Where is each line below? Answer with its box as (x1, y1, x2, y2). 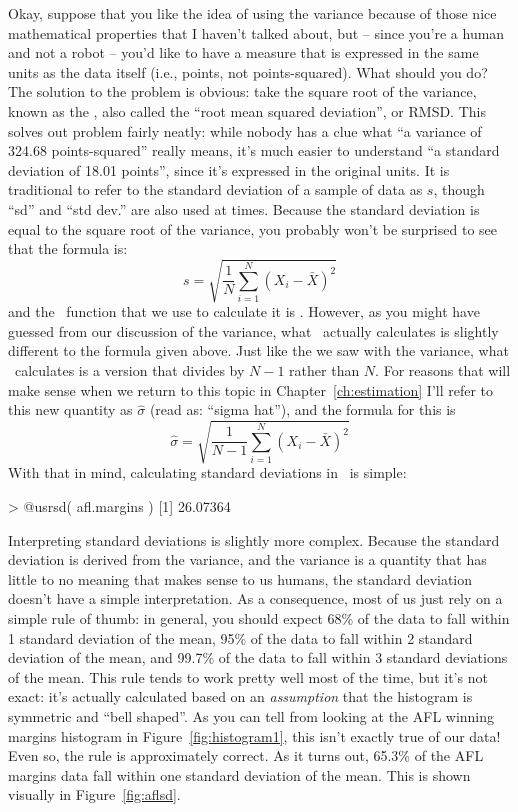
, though (433, 179, 485, 200)
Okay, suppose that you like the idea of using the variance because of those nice (8, 3, 497, 23)
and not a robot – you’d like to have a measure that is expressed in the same (8, 42, 479, 63)
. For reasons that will (375, 360, 511, 381)
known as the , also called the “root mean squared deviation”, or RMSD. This (8, 100, 486, 121)
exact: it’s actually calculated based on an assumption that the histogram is (8, 686, 473, 707)
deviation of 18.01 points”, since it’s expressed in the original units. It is (8, 159, 450, 180)
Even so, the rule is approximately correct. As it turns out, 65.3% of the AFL (8, 745, 484, 766)
